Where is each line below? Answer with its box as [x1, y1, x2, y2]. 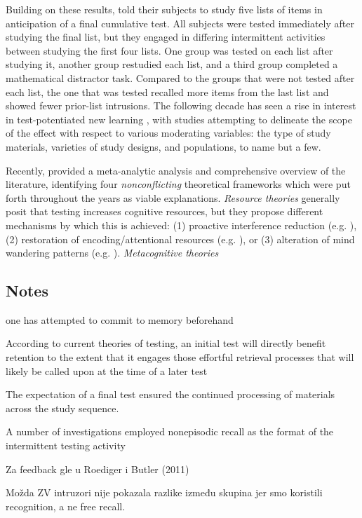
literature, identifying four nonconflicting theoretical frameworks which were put [6, 177, 351, 191]
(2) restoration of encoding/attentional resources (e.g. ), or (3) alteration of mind [6, 231, 355, 246]
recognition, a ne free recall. [6, 498, 126, 513]
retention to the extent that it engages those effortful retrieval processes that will [6, 350, 354, 364]
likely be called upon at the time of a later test [6, 363, 208, 378]
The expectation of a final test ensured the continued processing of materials [6, 387, 335, 402]
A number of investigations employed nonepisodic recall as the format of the [6, 424, 334, 439]
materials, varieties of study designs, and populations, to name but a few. [6, 139, 321, 154]
